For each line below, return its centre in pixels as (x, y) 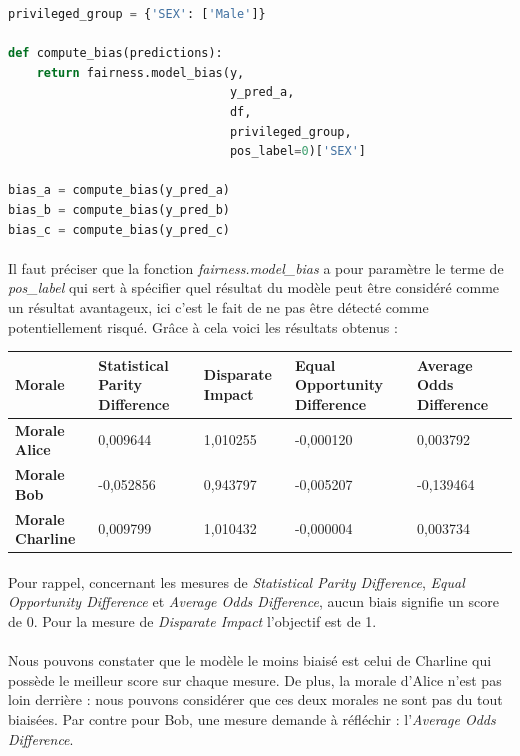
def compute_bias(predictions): (115, 53)
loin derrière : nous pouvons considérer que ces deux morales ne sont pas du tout (255, 699)
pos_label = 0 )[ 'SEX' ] (297, 151)
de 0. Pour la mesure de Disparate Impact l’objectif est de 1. (192, 620)
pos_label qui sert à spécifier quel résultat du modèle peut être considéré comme (254, 287)
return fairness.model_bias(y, (140, 72)
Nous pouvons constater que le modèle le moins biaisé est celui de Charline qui (250, 660)
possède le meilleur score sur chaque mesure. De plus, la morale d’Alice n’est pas (255, 679)
